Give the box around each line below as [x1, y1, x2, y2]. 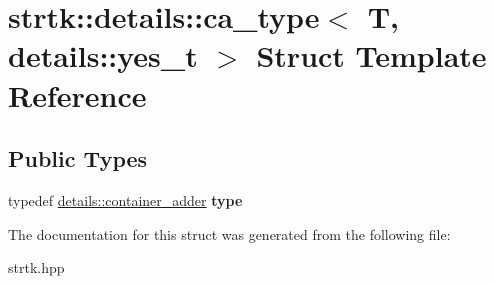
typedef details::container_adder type [8, 189, 243, 210]
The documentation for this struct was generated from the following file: [8, 223, 451, 244]
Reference [8, 74, 147, 115]
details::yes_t [8, 35, 198, 76]
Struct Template [256, 35, 487, 76]
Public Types [8, 143, 148, 174]
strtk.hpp [8, 257, 65, 278]
